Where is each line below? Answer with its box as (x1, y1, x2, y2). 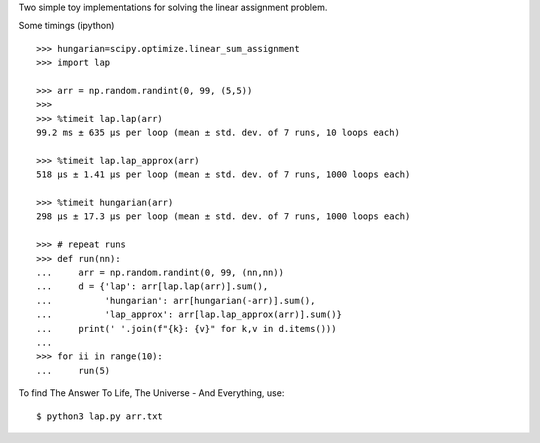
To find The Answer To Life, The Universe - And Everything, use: (18, 387, 285, 399)
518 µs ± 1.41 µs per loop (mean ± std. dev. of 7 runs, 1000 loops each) (36, 169, 411, 180)
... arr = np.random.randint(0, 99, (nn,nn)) (36, 267, 285, 279)
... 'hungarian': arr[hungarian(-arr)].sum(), (36, 295, 316, 306)
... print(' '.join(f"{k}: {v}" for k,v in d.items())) (36, 323, 337, 334)
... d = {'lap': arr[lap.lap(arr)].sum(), (36, 281, 269, 292)
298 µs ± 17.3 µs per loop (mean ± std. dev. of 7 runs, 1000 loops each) (36, 211, 411, 222)
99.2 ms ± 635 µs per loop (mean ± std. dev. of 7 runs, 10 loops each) (36, 127, 400, 139)
